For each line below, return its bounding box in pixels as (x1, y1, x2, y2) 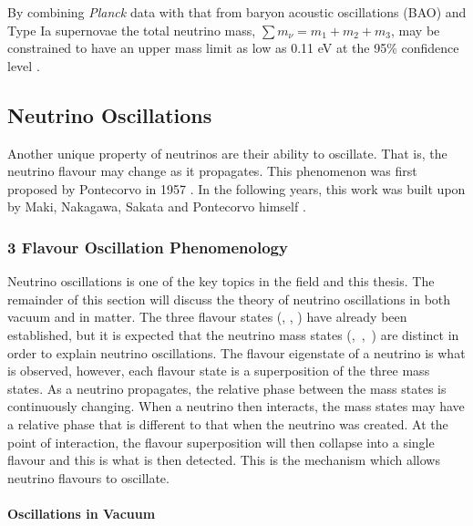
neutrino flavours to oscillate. (7, 468, 170, 487)
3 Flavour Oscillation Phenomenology (7, 235, 288, 258)
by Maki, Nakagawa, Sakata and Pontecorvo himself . (7, 197, 306, 216)
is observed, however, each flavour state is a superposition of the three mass (7, 361, 430, 380)
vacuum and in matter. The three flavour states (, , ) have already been (7, 307, 407, 326)
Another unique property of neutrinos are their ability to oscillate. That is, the (7, 143, 447, 162)
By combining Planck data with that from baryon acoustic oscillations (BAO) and (7, 3, 467, 21)
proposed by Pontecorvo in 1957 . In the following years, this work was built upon (7, 179, 466, 198)
